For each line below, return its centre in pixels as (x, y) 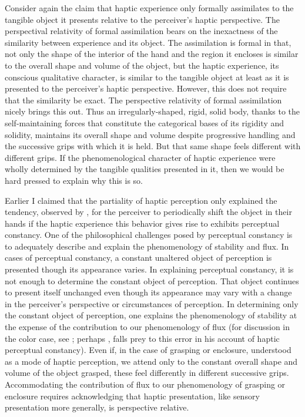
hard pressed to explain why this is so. (74, 180)
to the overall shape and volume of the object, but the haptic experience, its (142, 65)
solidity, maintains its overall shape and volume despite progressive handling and (150, 134)
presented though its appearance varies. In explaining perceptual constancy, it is (149, 269)
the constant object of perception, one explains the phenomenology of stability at (151, 315)
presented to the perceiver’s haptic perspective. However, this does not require (146, 88)
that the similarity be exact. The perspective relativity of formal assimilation (143, 100)
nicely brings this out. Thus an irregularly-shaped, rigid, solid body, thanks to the (152, 111)
